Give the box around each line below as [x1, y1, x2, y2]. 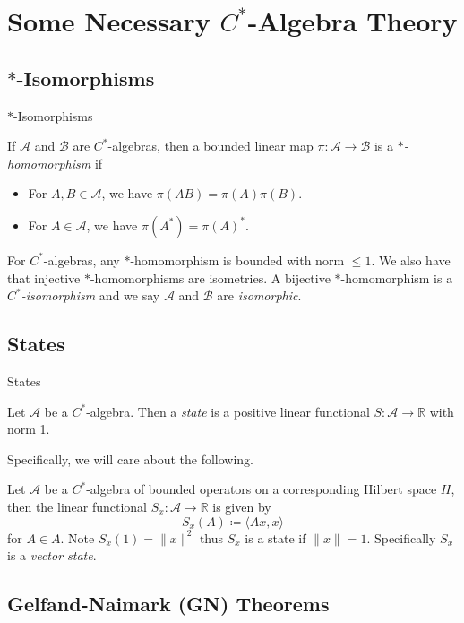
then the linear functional [7, 497, 148, 515]
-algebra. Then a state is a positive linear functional [86, 402, 370, 420]
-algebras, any [43, 250, 120, 269]
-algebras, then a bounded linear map [107, 136, 314, 155]
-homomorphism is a [340, 268, 453, 287]
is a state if [245, 528, 306, 547]
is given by [212, 497, 271, 515]
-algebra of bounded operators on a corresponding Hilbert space [86, 480, 437, 498]
